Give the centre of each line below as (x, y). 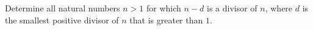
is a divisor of (232, 8)
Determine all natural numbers (63, 8)
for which (164, 8)
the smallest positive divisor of (62, 19)
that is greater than (166, 19)
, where (279, 8)
